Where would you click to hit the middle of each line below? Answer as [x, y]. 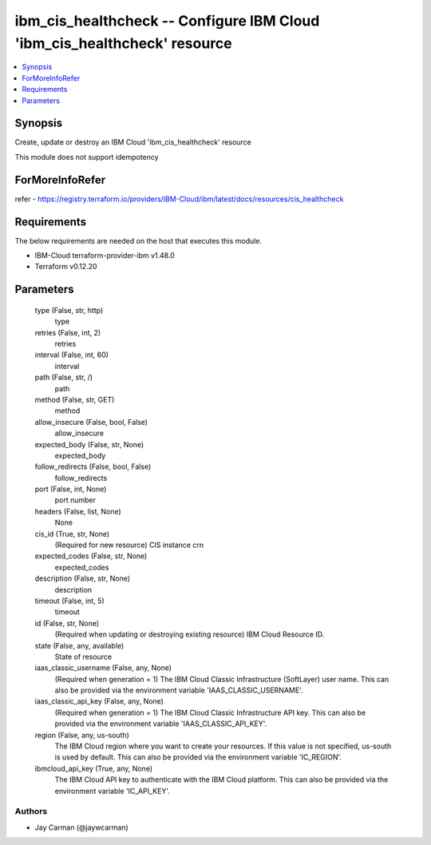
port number [75, 500]
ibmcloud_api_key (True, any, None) [94, 768]
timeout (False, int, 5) [70, 601]
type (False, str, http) [69, 310]
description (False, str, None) [83, 578]
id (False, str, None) [67, 623]
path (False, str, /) [64, 377]
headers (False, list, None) [78, 511]
